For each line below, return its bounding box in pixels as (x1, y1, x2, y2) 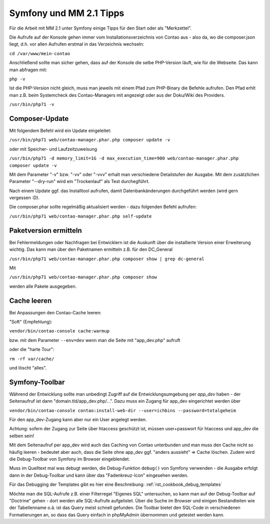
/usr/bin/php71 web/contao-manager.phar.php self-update (9, 213, 152, 219)
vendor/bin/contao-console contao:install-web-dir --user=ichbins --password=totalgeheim (9, 408, 236, 413)
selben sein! (9, 433, 34, 439)
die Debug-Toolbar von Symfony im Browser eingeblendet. (9, 456, 130, 462)
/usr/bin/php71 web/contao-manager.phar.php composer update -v (9, 137, 170, 143)
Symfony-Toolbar (9, 378, 65, 386)
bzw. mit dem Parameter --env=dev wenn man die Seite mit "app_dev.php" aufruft (9, 337, 180, 343)
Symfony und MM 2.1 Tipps (9, 8, 124, 19)
